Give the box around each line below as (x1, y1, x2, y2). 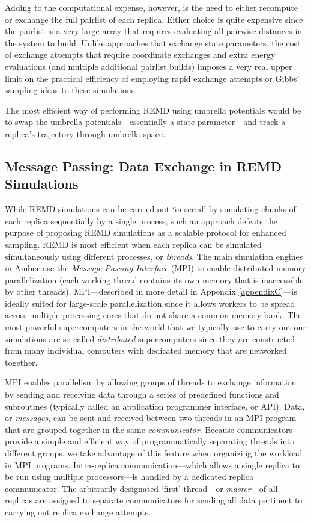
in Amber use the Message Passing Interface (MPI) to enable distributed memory (5, 262, 306, 274)
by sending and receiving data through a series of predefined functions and (5, 388, 279, 401)
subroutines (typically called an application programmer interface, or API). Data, (5, 399, 305, 412)
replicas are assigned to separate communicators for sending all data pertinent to (5, 494, 303, 506)
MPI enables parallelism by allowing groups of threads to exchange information (5, 376, 297, 388)
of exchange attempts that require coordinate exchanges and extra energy (5, 48, 276, 61)
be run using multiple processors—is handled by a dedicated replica (5, 470, 253, 483)
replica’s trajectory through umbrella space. (5, 127, 166, 140)
